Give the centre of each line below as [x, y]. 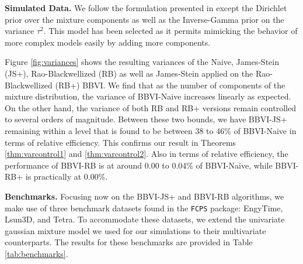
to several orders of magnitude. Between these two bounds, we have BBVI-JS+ [146, 119]
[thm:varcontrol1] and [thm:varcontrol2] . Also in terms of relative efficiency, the [147, 154]
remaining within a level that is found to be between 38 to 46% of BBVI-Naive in [151, 130]
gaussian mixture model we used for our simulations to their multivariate [135, 230]
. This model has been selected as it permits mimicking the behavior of [170, 31]
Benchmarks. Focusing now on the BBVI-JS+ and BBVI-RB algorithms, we [144, 196]
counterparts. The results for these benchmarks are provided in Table [129, 242]
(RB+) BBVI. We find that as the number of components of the [170, 85]
